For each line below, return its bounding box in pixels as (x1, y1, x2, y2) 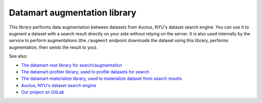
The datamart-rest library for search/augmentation (21, 62, 122, 68)
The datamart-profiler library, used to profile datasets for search (21, 69, 149, 74)
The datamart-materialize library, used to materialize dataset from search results (21, 75, 182, 82)
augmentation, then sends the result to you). (9, 44, 98, 50)
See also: (9, 53, 28, 59)
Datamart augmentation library (9, 7, 137, 18)
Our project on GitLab (21, 89, 65, 95)
